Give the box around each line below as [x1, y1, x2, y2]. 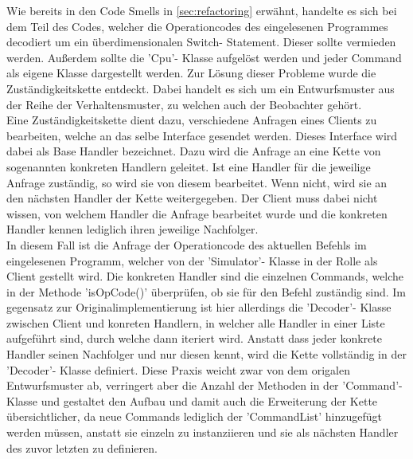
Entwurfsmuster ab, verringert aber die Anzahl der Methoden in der [6, 377, 339, 394]
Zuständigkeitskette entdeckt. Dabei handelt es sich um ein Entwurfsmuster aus [6, 80, 395, 96]
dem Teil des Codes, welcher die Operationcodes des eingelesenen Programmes [6, 18, 388, 34]
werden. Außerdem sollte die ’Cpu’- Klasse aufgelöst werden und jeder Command [6, 49, 402, 65]
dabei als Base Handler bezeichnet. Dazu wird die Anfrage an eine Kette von [6, 143, 381, 159]
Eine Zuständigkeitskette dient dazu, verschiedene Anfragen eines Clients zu [6, 112, 377, 128]
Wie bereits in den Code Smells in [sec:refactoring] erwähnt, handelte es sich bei [6, 2, 397, 18]
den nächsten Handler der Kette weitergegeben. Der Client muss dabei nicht [6, 190, 378, 206]
